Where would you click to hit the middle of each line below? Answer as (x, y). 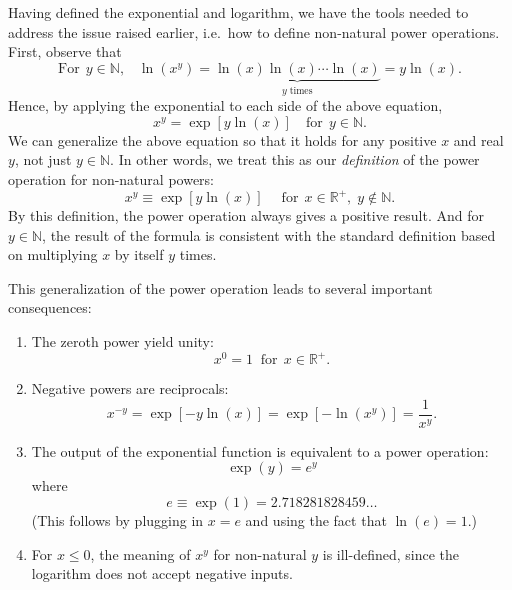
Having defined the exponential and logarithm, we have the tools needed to (238, 12)
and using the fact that (316, 520)
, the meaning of (140, 553)
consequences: (50, 307)
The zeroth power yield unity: (122, 341)
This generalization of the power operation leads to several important (220, 287)
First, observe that (65, 51)
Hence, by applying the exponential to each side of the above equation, (225, 105)
